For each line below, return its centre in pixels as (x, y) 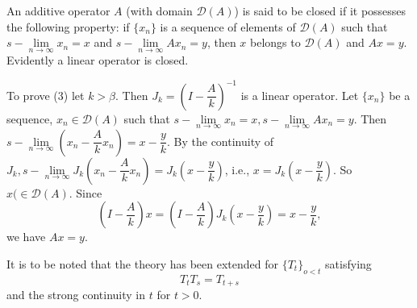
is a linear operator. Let (300, 95)
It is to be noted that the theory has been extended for (143, 263)
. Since (85, 192)
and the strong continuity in (76, 295)
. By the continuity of (221, 141)
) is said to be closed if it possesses (320, 10)
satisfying (348, 263)
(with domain (159, 10)
